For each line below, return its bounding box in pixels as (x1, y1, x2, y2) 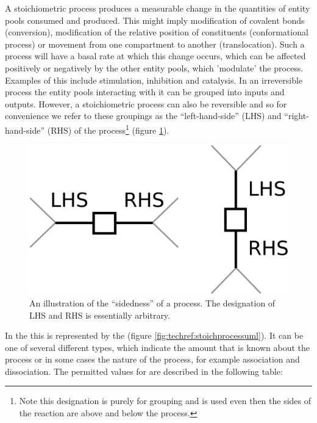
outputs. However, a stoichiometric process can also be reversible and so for (5, 97, 287, 110)
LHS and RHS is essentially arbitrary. (29, 308, 170, 321)
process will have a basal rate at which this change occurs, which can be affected (5, 49, 306, 62)
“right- (284, 109, 309, 122)
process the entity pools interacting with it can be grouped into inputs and (5, 85, 285, 98)
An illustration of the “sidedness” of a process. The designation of (29, 296, 276, 309)
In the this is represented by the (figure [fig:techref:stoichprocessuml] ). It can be (5, 329, 304, 342)
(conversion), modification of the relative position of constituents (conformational (5, 26, 308, 38)
